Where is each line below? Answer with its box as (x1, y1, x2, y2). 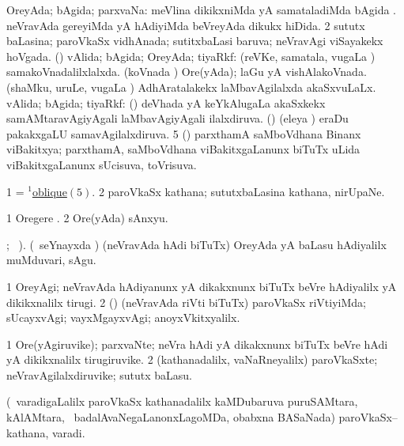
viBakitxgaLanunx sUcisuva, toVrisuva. (6, 156, 197, 172)
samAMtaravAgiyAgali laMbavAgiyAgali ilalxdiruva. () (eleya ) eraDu (6, 110, 349, 127)
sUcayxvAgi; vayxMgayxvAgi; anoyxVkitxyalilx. (6, 309, 240, 326)
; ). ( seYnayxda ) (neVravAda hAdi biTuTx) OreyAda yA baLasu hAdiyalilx (6, 236, 387, 252)
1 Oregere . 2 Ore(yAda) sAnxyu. (6, 210, 168, 226)
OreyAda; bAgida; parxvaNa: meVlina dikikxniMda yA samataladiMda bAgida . (6, 2, 396, 17)
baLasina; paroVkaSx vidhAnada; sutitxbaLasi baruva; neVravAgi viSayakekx (6, 32, 383, 49)
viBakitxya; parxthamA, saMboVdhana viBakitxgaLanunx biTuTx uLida (6, 141, 361, 157)
